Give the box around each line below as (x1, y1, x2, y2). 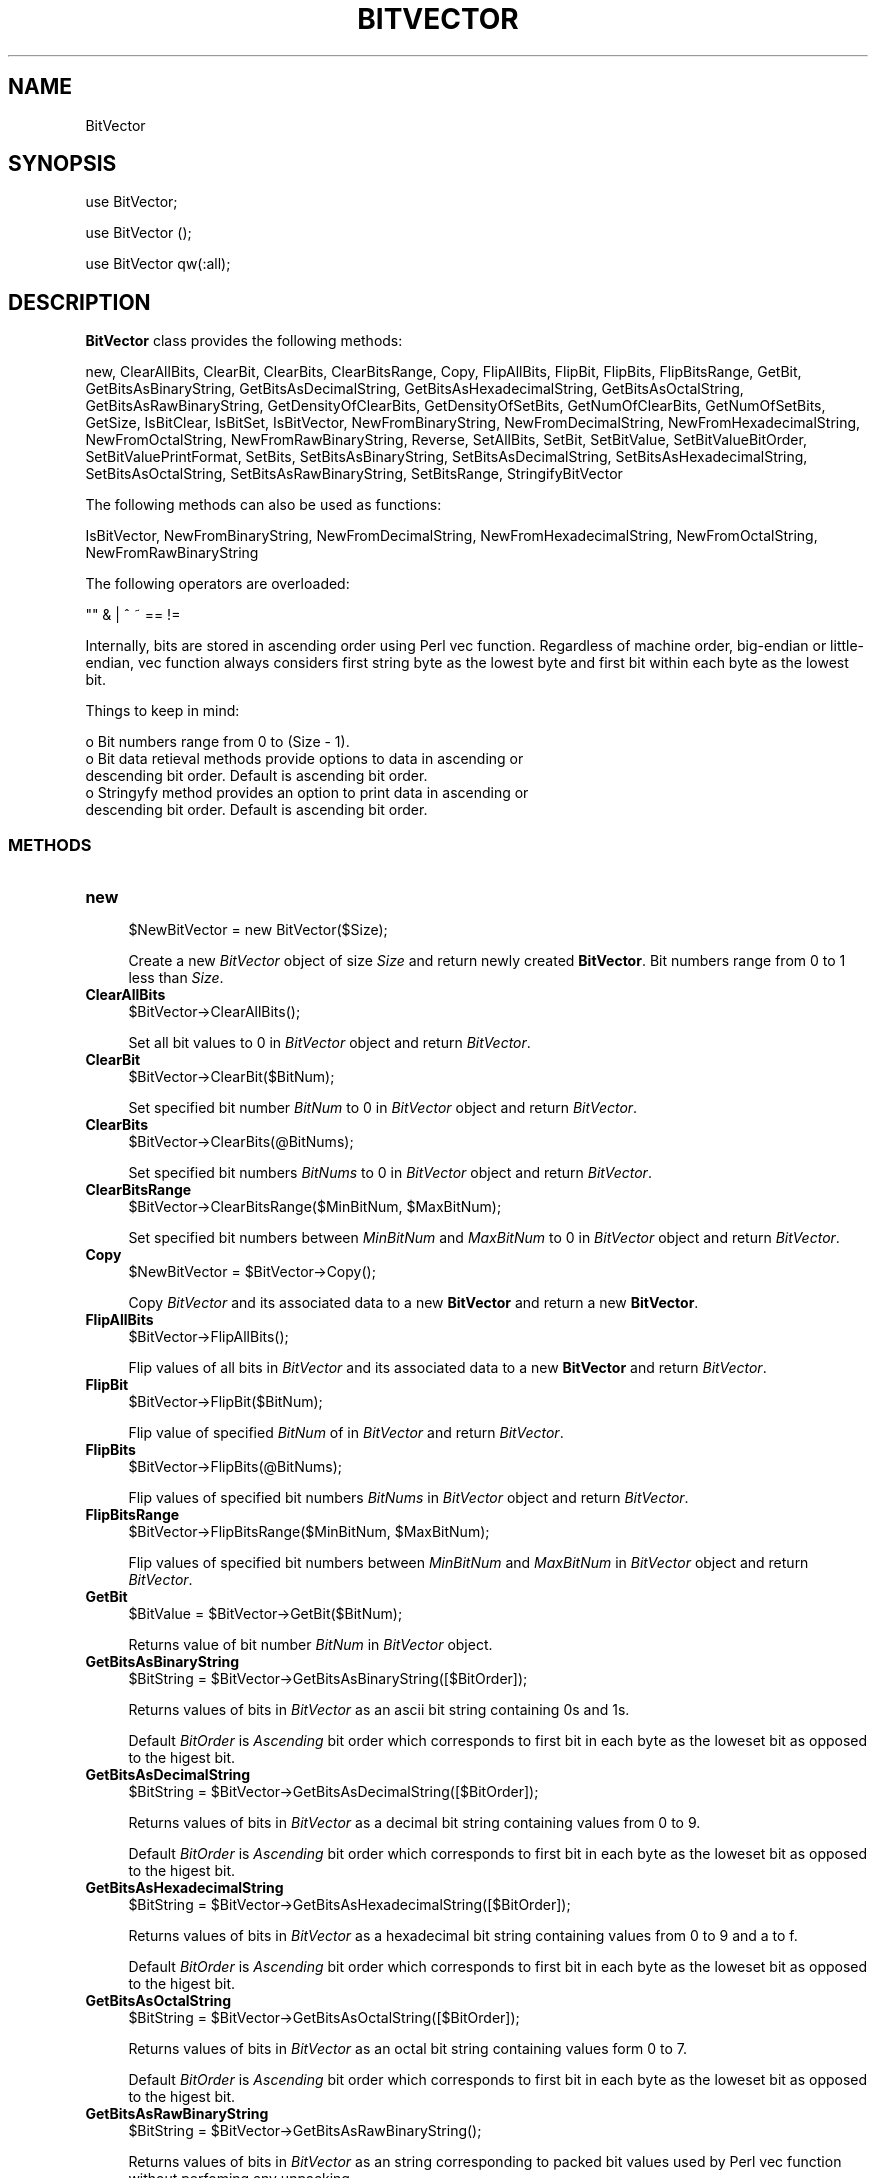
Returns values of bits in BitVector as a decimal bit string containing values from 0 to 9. (128, 1814, 701, 1832)
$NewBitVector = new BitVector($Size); (128, 921, 388, 939)
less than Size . (128, 969, 224, 987)
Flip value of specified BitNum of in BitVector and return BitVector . (128, 1424, 564, 1442)
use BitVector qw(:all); (85, 255, 231, 273)
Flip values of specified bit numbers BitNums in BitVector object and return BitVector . (128, 1489, 689, 1507)
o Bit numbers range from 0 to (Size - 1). (85, 733, 350, 751)
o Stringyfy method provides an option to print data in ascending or (85, 784, 529, 802)
